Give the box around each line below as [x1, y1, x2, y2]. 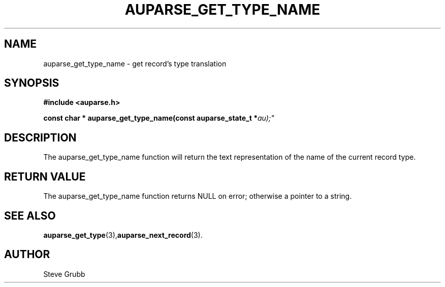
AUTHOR [4, 248, 50, 261]
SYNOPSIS [4, 77, 59, 90]
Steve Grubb [43, 269, 85, 278]
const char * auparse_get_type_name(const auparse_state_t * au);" [43, 114, 274, 123]
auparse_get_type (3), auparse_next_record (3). [43, 230, 203, 239]
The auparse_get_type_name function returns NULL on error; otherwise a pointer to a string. [43, 192, 352, 201]
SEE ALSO [4, 209, 56, 222]
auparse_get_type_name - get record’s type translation [43, 59, 227, 68]
